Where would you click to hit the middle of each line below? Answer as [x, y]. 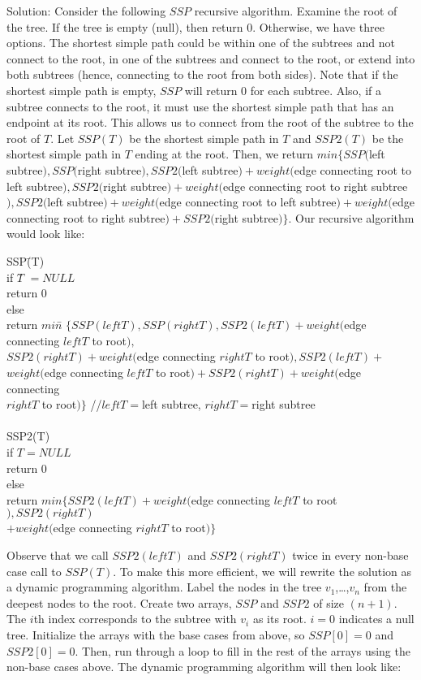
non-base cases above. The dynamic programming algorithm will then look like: [204, 667]
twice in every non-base [350, 555]
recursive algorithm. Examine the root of [296, 11]
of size [329, 602]
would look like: [46, 234]
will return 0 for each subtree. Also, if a [283, 90]
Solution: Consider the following [86, 11]
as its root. [279, 619]
